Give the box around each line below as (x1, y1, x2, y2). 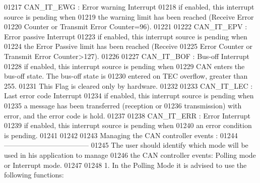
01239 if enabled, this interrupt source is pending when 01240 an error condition (4, 120, 252, 131)
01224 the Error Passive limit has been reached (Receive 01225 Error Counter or (4, 41, 252, 51)
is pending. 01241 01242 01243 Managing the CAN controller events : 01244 (4, 130, 238, 140)
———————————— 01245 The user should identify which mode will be (4, 140, 248, 150)
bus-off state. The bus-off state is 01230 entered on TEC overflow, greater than (4, 71, 248, 81)
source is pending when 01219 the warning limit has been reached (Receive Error (4, 11, 254, 22)
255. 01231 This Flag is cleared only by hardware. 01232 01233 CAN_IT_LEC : (4, 80, 253, 91)
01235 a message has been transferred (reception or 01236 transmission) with (4, 100, 242, 110)
